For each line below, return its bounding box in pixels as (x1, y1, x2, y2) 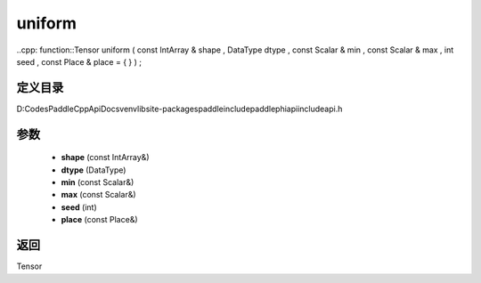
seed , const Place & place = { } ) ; (16, 56, 143, 67)
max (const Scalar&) (61, 190, 137, 200)
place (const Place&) (61, 214, 138, 225)
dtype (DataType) (61, 165, 126, 175)
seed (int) (61, 201, 97, 213)
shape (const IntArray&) (61, 152, 150, 163)
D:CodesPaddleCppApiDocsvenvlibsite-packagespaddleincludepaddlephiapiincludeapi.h (16, 103, 343, 114)
